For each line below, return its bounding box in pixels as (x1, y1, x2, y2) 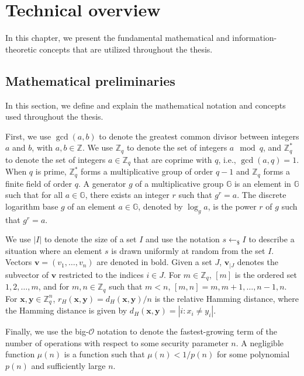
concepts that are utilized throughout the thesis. (39, 43, 213, 55)
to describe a (248, 233, 295, 245)
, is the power (208, 200, 257, 212)
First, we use (5, 130, 51, 142)
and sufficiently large (31, 360, 106, 372)
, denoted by (138, 200, 183, 212)
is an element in (234, 177, 291, 189)
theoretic (5, 43, 37, 55)
